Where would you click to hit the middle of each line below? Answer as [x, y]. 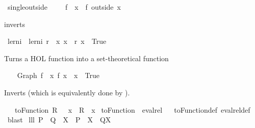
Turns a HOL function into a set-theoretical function [86, 58]
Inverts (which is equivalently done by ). [67, 92]
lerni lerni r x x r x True [57, 41]
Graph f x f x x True [58, 75]
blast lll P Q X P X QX [59, 120]
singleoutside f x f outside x [64, 7]
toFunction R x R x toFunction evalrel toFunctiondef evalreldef [132, 109]
